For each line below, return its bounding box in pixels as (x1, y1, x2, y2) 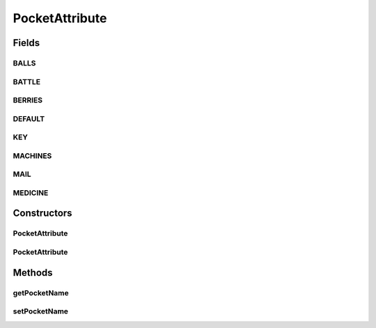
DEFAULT (13, 114, 45, 123)
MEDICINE (13, 188, 49, 198)
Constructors (13, 208, 72, 219)
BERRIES (13, 95, 43, 105)
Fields (13, 37, 40, 49)
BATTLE (13, 77, 41, 86)
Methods (13, 267, 53, 279)
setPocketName (13, 306, 69, 316)
